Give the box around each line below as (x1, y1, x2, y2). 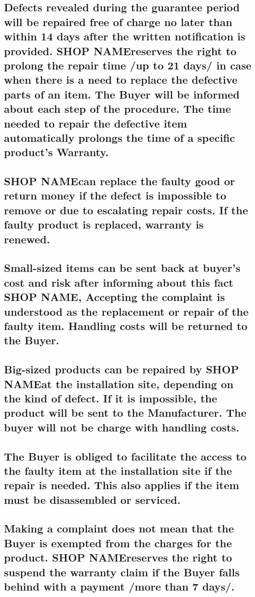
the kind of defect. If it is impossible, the (4, 390, 218, 405)
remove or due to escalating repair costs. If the (4, 202, 248, 217)
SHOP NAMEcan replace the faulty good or (4, 173, 235, 189)
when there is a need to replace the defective (4, 72, 238, 87)
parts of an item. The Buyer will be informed (4, 86, 240, 101)
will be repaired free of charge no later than (4, 14, 232, 29)
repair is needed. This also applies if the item (4, 477, 239, 493)
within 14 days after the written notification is (4, 29, 246, 44)
